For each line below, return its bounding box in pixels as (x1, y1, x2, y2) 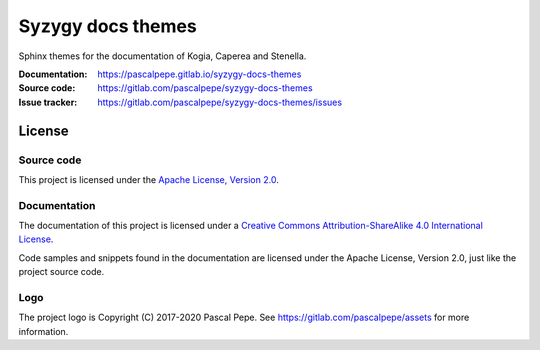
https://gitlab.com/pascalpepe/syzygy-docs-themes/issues (97, 96, 343, 108)
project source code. (18, 266, 105, 278)
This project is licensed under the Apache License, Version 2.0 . (18, 173, 279, 185)
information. (18, 325, 69, 337)
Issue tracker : (18, 96, 78, 108)
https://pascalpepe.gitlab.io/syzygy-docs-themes (97, 68, 302, 80)
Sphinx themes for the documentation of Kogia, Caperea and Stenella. (18, 50, 307, 62)
